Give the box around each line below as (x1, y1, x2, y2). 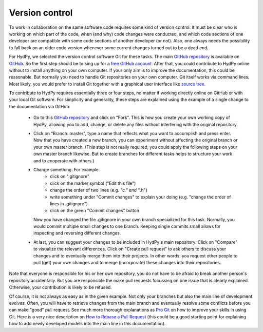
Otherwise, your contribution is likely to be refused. (9, 284, 112, 290)
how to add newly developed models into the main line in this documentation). (9, 321, 166, 327)
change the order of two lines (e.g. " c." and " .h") (50, 187, 148, 193)
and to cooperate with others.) (33, 157, 94, 163)
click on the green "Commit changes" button (50, 208, 140, 214)
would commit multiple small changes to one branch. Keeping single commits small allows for (33, 223, 221, 229)
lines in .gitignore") (50, 200, 88, 207)
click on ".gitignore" (50, 174, 90, 179)
